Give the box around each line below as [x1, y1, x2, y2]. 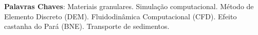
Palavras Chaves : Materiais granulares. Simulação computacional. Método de [4, 1, 254, 11]
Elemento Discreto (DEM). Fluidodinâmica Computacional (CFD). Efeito [4, 11, 237, 21]
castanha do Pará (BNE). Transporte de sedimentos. [4, 21, 170, 31]
